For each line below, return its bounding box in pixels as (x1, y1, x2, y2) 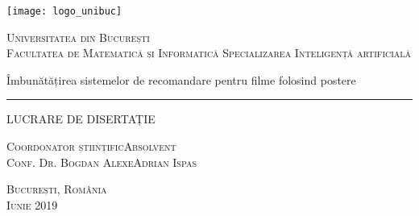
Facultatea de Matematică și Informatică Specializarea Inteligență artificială (6, 44, 412, 61)
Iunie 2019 (6, 196, 58, 213)
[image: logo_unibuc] (6, 6, 122, 17)
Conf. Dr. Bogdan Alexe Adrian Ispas (6, 153, 197, 170)
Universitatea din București (6, 28, 150, 45)
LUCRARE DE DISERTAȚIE (6, 110, 156, 127)
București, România (6, 181, 107, 197)
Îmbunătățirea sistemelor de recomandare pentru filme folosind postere (6, 71, 356, 88)
